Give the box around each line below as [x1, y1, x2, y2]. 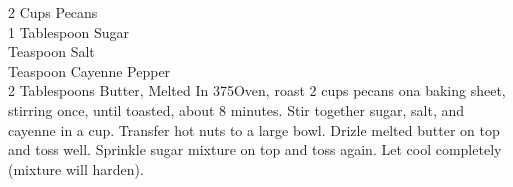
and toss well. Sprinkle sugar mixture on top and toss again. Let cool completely [8, 139, 502, 160]
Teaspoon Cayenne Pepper [8, 60, 171, 81]
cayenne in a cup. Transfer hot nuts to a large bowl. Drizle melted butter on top [8, 119, 500, 140]
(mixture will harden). [8, 158, 144, 179]
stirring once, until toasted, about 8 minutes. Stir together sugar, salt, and [8, 99, 465, 120]
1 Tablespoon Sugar [8, 21, 130, 42]
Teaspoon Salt [8, 41, 95, 62]
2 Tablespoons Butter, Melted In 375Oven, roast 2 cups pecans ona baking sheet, [8, 80, 506, 101]
